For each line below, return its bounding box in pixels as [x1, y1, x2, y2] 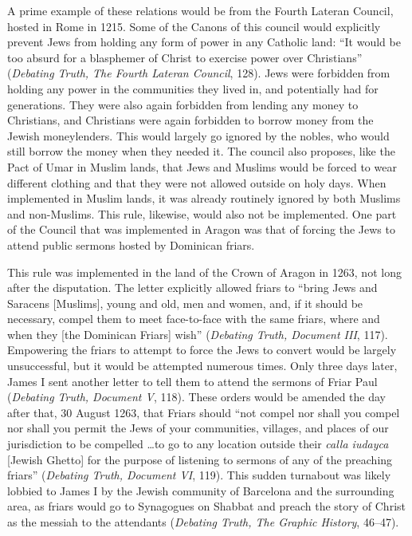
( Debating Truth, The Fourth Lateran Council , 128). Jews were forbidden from [7, 65, 390, 81]
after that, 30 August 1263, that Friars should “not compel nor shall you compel [7, 404, 400, 420]
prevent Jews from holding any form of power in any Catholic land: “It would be [7, 33, 401, 50]
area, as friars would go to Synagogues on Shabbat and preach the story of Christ [7, 498, 406, 514]
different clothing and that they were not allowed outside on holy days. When [7, 174, 386, 191]
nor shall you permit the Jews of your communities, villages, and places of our [7, 420, 389, 436]
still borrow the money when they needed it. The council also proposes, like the [7, 143, 395, 160]
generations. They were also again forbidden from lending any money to [7, 96, 359, 112]
